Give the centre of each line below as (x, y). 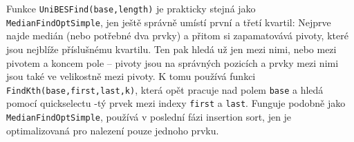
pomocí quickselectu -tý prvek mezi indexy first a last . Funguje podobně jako (176, 103)
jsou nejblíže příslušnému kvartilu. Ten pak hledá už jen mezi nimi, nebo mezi (171, 49)
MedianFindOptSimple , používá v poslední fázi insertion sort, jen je (149, 116)
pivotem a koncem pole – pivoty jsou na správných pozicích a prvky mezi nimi (173, 62)
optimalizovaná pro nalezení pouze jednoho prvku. (113, 130)
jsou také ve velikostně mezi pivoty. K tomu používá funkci (131, 76)
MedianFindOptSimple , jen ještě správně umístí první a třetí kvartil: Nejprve (169, 22)
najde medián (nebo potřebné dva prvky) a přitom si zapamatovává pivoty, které (177, 35)
